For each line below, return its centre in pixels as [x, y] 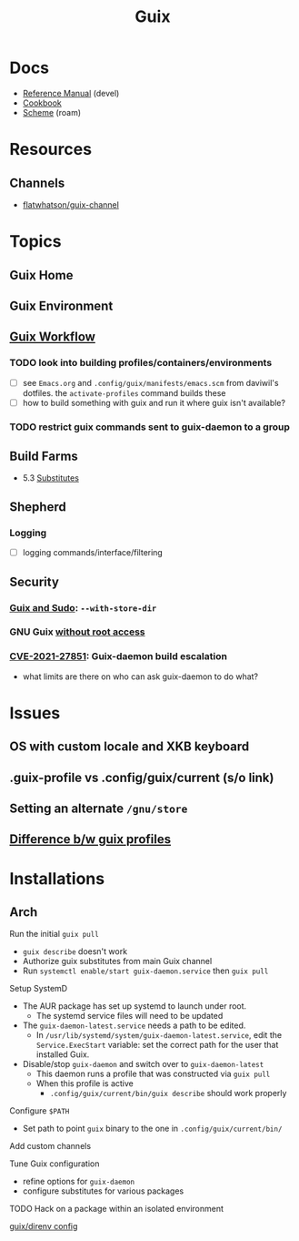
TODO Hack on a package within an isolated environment [117, 1209]
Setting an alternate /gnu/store [99, 809]
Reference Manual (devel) [71, 93]
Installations [57, 878]
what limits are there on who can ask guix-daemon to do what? [140, 676]
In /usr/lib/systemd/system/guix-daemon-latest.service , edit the [159, 1035]
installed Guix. [63, 1054]
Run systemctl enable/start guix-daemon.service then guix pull [145, 971]
